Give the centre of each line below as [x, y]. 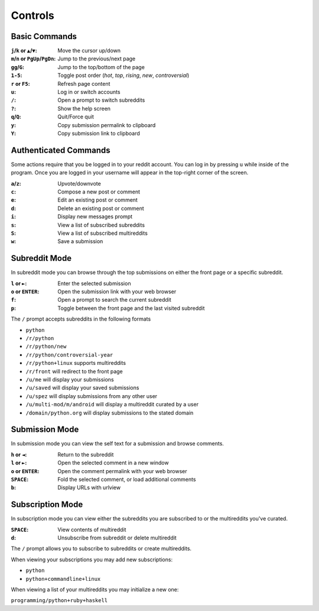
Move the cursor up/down [89, 51]
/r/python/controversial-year [69, 355]
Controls [32, 15]
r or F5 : [20, 83]
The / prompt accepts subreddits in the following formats [81, 319]
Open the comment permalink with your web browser [122, 471]
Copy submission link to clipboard [99, 133]
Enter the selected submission [94, 283]
